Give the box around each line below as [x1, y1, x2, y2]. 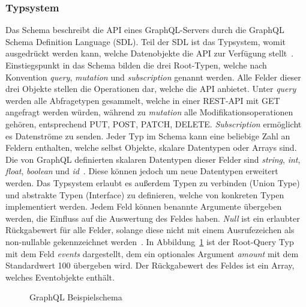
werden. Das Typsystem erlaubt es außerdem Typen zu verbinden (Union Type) [5, 176, 300, 189]
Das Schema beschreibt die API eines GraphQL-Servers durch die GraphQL [5, 23, 284, 36]
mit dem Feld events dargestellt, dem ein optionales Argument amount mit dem [5, 247, 299, 260]
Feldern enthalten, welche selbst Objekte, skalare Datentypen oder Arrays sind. [5, 141, 297, 154]
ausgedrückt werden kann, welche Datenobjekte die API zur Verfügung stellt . [5, 47, 294, 59]
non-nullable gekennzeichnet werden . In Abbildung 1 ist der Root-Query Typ [5, 235, 294, 248]
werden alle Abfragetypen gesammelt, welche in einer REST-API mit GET [5, 94, 280, 106]
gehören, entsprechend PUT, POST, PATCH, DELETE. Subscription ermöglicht [5, 117, 302, 130]
